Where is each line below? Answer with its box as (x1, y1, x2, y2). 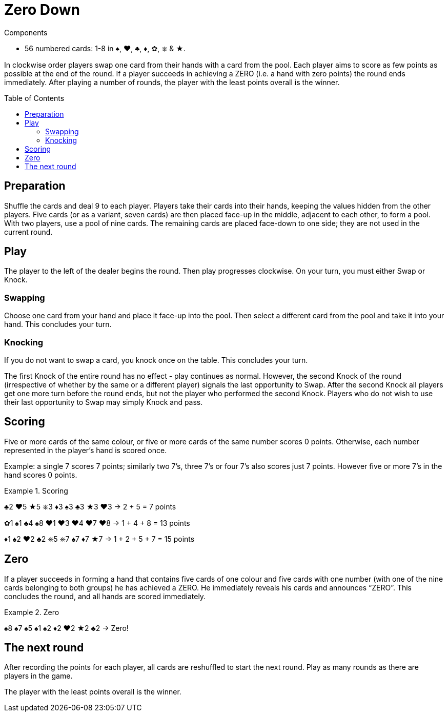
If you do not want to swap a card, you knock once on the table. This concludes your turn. (4, 355, 308, 364)
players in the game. (4, 671, 73, 681)
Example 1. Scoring (4, 486, 68, 495)
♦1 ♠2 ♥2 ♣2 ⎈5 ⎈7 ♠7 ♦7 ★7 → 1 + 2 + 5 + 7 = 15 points (4, 534, 195, 543)
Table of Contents (4, 93, 65, 103)
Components (4, 28, 48, 37)
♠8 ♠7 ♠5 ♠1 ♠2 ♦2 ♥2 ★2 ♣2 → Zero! (4, 623, 129, 632)
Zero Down (4, 1, 80, 18)
